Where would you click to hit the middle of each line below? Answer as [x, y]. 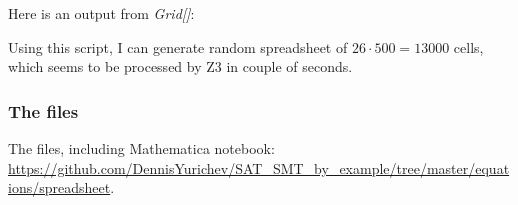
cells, [468, 46]
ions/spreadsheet [59, 187]
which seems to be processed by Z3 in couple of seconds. [180, 66]
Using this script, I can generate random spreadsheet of [178, 46]
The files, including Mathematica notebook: [141, 148]
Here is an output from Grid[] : [101, 13]
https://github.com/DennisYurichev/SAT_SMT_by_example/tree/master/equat [259, 167]
